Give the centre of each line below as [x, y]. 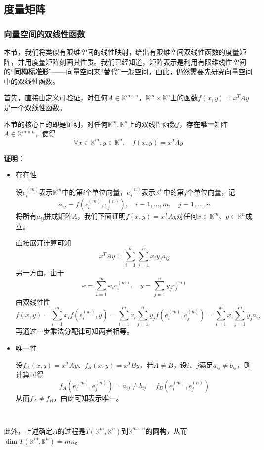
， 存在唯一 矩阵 [204, 124]
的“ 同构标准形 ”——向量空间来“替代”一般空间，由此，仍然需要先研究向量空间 [128, 71]
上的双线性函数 [152, 124]
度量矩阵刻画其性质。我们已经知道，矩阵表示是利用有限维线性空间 [139, 61]
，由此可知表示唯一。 [88, 397]
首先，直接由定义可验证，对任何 [56, 98]
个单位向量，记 [211, 191]
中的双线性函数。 [32, 81]
